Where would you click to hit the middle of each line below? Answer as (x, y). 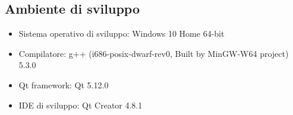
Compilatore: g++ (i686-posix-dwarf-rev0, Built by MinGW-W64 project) (154, 53)
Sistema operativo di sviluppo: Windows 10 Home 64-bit (122, 33)
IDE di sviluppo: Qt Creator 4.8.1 (81, 105)
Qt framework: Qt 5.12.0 (64, 84)
